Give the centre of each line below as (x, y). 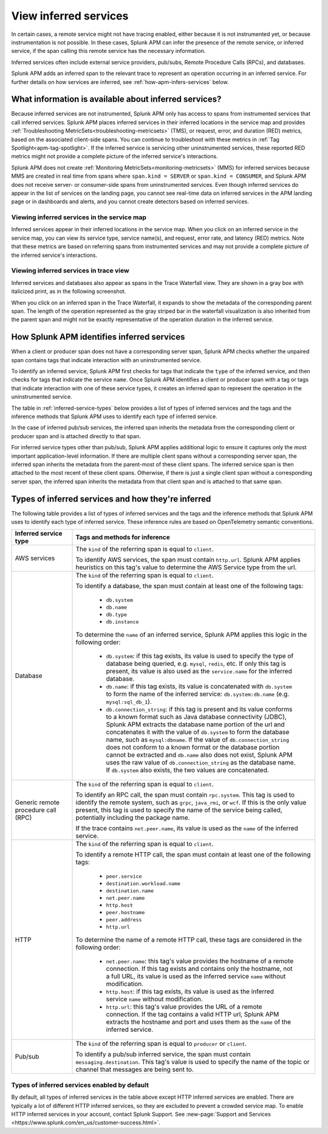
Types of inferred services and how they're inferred (111, 499)
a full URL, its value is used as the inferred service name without (196, 976)
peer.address (124, 920)
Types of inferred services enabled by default (80, 1085)
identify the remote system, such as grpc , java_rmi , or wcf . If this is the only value (191, 802)
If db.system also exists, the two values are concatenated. (188, 770)
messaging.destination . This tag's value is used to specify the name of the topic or (193, 1062)
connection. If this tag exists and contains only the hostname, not (199, 969)
